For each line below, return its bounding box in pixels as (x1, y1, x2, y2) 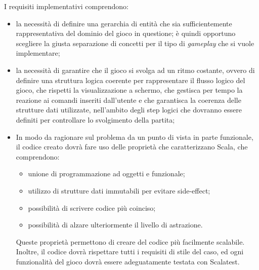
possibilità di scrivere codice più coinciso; (28, 202, 156, 213)
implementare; (16, 48, 60, 58)
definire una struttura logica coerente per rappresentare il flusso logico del (16, 74, 245, 85)
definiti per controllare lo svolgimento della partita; (16, 114, 175, 125)
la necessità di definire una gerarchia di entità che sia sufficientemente (16, 18, 232, 28)
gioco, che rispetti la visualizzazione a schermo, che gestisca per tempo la (16, 85, 243, 95)
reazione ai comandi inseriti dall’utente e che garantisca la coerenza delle (16, 94, 241, 105)
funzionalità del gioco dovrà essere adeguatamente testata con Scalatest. (16, 256, 240, 266)
